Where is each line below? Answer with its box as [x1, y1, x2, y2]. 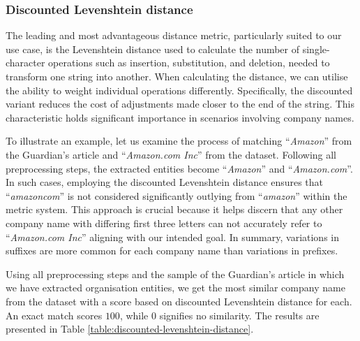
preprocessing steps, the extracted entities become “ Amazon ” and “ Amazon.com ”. [6, 161, 353, 175]
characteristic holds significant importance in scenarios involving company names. [6, 110, 354, 124]
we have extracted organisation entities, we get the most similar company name [6, 280, 345, 295]
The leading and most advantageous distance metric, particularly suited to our [6, 28, 342, 43]
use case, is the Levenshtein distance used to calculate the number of [6, 41, 300, 56]
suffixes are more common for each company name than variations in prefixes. [6, 243, 338, 258]
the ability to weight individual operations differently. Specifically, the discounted [6, 82, 353, 97]
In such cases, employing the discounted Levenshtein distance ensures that [6, 175, 324, 189]
